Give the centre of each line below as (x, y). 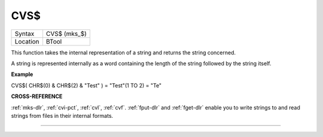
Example (22, 74)
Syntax (25, 34)
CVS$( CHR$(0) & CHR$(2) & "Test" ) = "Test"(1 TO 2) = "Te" (86, 85)
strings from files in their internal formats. (62, 115)
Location (27, 41)
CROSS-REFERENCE (37, 96)
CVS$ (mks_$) (66, 34)
